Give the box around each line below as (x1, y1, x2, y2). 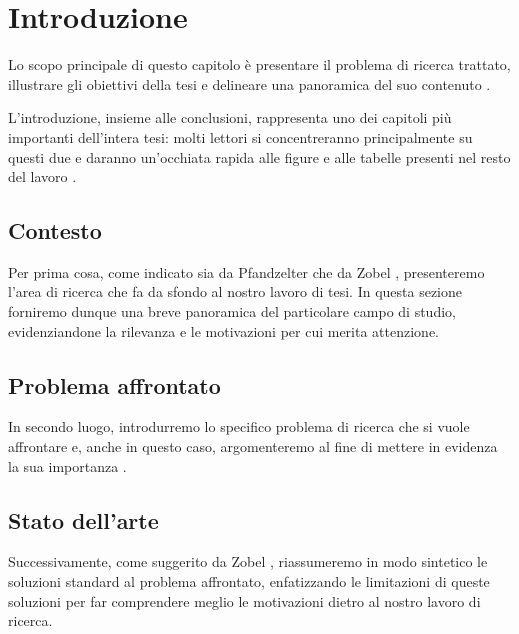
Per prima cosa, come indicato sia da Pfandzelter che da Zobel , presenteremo (8, 261, 485, 282)
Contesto (8, 215, 102, 246)
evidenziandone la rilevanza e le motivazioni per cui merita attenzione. (8, 320, 439, 341)
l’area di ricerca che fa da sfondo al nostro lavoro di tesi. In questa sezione (8, 281, 462, 302)
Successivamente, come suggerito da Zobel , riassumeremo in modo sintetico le (8, 551, 488, 572)
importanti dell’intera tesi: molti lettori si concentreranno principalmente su (8, 126, 473, 147)
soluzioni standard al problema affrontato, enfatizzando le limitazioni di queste (8, 571, 490, 592)
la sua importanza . (8, 455, 127, 476)
